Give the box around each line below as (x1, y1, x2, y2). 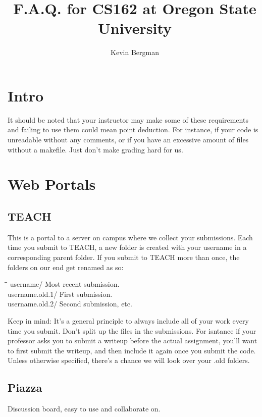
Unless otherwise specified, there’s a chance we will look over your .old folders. (8, 355, 250, 366)
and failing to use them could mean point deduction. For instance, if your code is (8, 124, 258, 135)
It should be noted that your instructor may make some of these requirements (8, 114, 248, 125)
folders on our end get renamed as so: (8, 262, 124, 272)
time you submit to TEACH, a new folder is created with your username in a (8, 242, 247, 252)
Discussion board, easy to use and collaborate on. (8, 403, 161, 414)
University (98, 18, 172, 38)
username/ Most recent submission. (10, 279, 120, 289)
